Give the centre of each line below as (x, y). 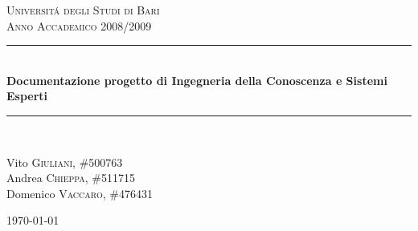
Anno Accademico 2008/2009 (79, 25)
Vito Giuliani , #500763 (65, 162)
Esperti (27, 96)
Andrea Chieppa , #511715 (71, 178)
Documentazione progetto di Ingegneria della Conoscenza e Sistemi (197, 80)
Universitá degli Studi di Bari (83, 10)
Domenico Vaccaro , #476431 (80, 193)
